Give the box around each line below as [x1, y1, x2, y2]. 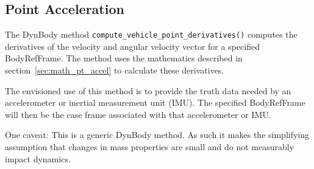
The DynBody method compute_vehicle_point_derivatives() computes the [5, 28, 298, 41]
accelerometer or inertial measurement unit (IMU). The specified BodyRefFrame [5, 96, 305, 109]
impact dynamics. [5, 152, 71, 165]
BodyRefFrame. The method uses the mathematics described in [5, 52, 243, 64]
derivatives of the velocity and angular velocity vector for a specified [5, 40, 260, 52]
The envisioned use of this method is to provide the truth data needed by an [5, 84, 291, 97]
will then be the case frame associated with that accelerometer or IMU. [5, 108, 271, 120]
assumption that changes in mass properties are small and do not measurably [5, 140, 294, 153]
